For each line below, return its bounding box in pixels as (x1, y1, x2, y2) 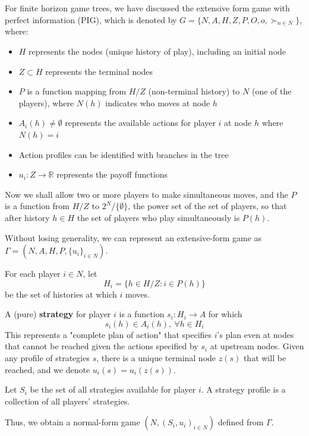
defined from (217, 416, 264, 428)
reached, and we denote (5, 363, 90, 375)
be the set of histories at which (5, 287, 117, 300)
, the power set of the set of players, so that (128, 200, 287, 212)
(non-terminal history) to (148, 85, 240, 97)
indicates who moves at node (105, 96, 210, 109)
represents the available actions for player (65, 116, 216, 129)
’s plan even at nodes (217, 328, 294, 340)
